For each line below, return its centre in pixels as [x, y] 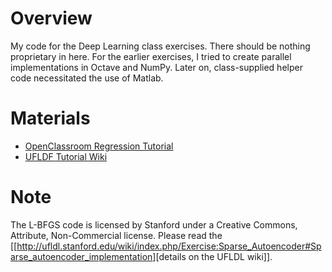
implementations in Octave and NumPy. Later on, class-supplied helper [156, 67]
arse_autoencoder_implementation [81, 256]
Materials [50, 118]
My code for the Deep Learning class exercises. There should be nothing [160, 46]
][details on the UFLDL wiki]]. [212, 256]
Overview [51, 18]
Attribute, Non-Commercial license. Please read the [116, 235]
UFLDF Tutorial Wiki [66, 156]
